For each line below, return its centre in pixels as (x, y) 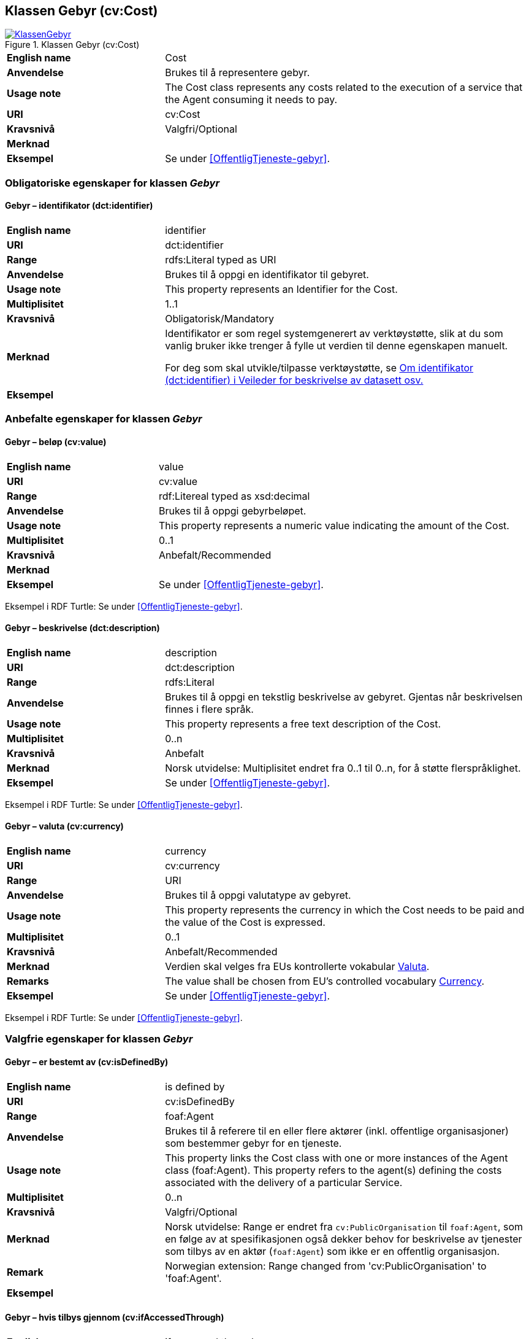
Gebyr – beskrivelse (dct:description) (82, 628)
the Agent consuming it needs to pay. (251, 100)
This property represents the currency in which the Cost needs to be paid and (345, 910)
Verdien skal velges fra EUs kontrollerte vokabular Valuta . (297, 967)
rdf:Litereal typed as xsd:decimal (234, 496)
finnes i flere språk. (209, 709)
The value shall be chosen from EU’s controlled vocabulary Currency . (325, 981)
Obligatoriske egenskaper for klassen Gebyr (112, 183)
